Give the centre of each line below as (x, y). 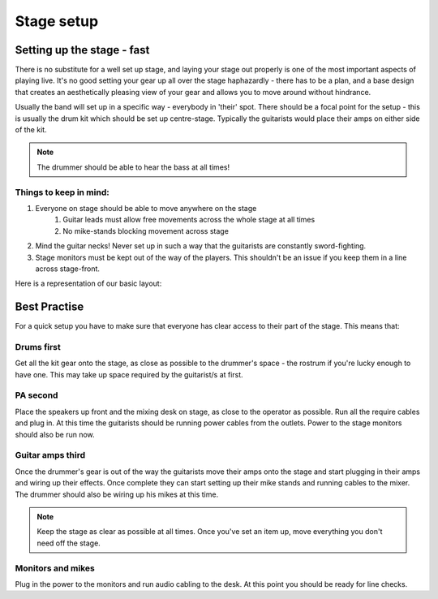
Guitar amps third (50, 455)
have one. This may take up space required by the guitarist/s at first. (129, 374)
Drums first (38, 347)
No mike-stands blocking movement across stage (146, 231)
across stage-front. (68, 269)
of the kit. (31, 130)
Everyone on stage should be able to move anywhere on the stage (146, 208)
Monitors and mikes (55, 568)
